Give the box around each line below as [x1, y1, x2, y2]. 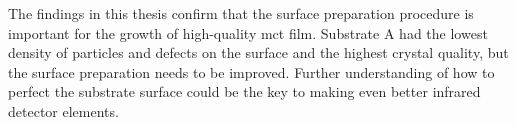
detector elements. [8, 100, 119, 121]
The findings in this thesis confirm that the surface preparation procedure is [8, 3, 474, 23]
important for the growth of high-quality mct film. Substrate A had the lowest [8, 22, 488, 43]
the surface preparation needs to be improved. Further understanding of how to [8, 61, 495, 82]
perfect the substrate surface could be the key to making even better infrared [8, 81, 481, 102]
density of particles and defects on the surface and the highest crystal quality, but [8, 42, 509, 63]
